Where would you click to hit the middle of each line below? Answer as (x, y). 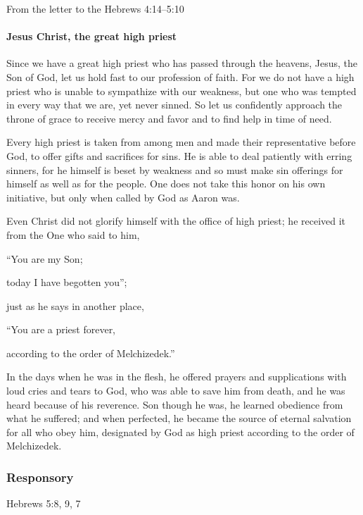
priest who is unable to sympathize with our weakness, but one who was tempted (181, 91)
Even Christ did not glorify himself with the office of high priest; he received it (176, 221)
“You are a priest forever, (61, 329)
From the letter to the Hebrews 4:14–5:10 (95, 8)
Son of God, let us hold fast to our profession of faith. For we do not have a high (180, 76)
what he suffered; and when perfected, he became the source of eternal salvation (179, 418)
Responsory (40, 477)
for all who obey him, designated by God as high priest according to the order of (180, 432)
